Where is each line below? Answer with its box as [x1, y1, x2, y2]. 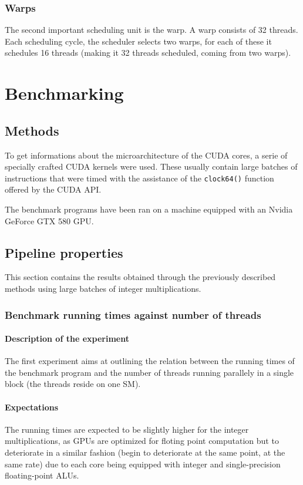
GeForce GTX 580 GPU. [5, 214, 94, 227]
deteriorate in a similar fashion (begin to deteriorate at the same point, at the [5, 446, 285, 458]
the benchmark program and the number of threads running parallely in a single [5, 366, 294, 378]
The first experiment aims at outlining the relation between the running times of [5, 355, 295, 367]
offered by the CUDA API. [5, 183, 102, 196]
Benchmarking [5, 81, 124, 105]
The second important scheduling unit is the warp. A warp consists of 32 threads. [5, 23, 298, 36]
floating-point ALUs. [5, 469, 79, 481]
